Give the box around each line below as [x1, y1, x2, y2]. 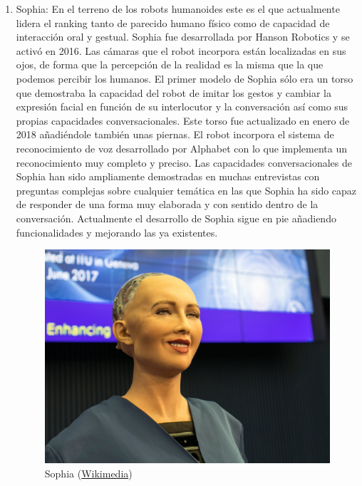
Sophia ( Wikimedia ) [44, 465, 133, 480]
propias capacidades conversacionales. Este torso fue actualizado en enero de [16, 113, 350, 128]
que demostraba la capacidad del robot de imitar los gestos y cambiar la [16, 85, 332, 100]
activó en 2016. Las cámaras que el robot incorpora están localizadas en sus [16, 43, 346, 58]
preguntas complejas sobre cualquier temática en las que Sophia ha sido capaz [16, 182, 357, 197]
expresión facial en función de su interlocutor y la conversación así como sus [16, 99, 348, 114]
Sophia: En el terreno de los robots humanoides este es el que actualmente [16, 1, 340, 16]
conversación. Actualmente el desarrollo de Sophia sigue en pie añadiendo [16, 210, 336, 225]
